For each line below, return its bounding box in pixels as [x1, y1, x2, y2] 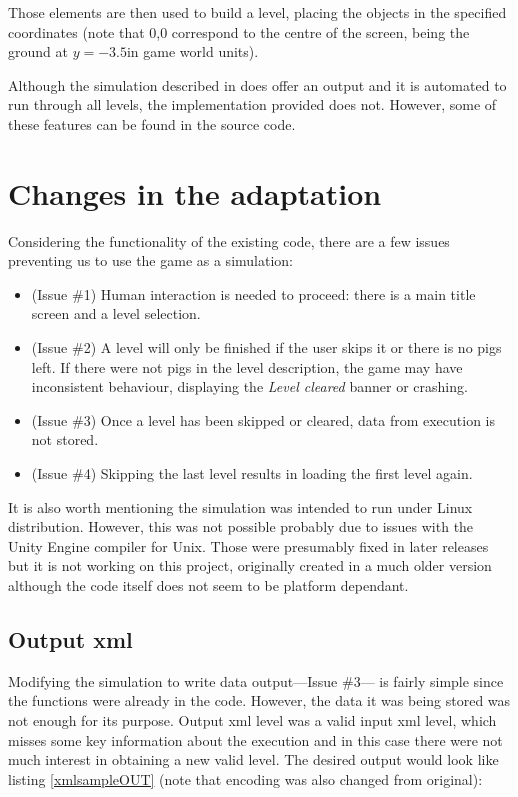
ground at [8, 41, 68, 62]
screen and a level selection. [31, 303, 201, 324]
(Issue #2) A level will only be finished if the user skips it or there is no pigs [31, 337, 502, 358]
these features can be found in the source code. [8, 113, 296, 134]
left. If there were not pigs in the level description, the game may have [31, 356, 463, 377]
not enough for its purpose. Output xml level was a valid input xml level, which [8, 709, 497, 730]
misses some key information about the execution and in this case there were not [8, 729, 503, 750]
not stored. [31, 429, 99, 450]
